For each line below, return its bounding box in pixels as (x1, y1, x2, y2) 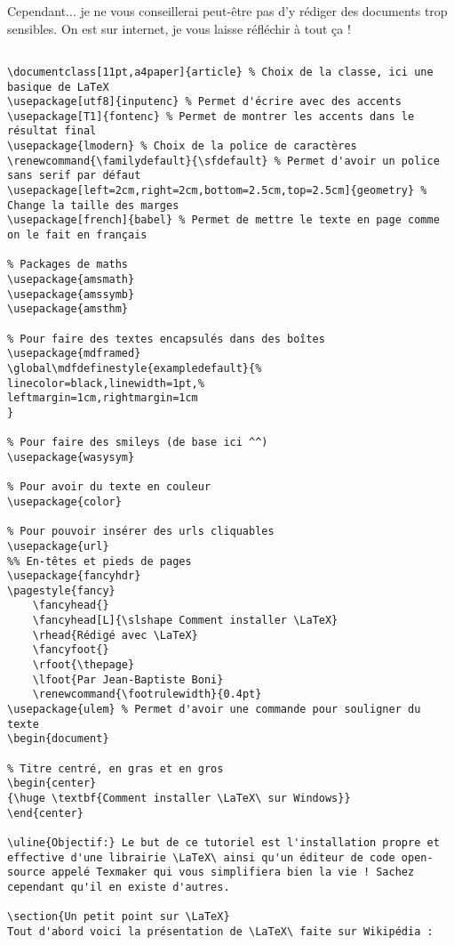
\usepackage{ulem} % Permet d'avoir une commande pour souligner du (7, 703, 421, 716)
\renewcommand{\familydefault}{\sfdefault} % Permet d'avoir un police (7, 154, 440, 167)
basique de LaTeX (7, 80, 109, 93)
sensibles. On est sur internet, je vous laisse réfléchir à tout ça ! (7, 19, 351, 37)
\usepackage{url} (7, 539, 109, 553)
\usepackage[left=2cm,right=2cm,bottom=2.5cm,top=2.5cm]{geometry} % (7, 184, 427, 198)
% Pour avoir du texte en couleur (7, 481, 211, 494)
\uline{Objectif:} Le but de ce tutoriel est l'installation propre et (7, 836, 440, 849)
